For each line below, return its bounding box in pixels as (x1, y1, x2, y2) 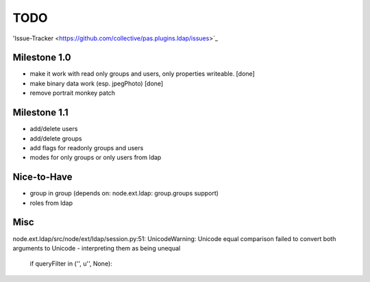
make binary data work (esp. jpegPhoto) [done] (29, 79, 164, 87)
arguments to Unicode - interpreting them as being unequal (12, 244, 181, 252)
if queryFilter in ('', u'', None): (29, 259, 112, 268)
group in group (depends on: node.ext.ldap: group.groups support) (29, 189, 219, 197)
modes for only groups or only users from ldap (29, 154, 162, 162)
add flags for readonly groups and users (29, 143, 144, 152)
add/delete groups (29, 134, 82, 143)
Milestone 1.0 (12, 52, 71, 64)
